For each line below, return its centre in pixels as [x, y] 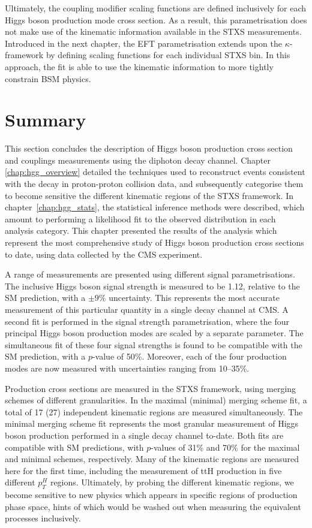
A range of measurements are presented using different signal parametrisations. [150, 274]
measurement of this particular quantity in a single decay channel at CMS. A [147, 309]
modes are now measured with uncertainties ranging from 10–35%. [127, 368]
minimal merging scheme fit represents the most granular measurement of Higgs [152, 423]
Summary [46, 120]
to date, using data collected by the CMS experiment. [104, 254]
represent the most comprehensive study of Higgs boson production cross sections [154, 242]
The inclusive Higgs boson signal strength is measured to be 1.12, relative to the [152, 286]
